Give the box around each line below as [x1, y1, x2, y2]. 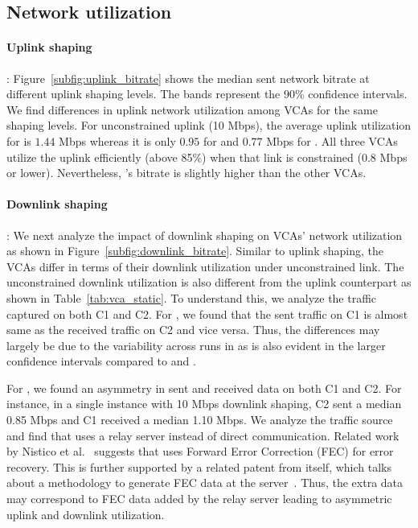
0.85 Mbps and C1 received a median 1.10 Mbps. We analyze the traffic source [6, 411, 393, 428]
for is [6, 132, 31, 149]
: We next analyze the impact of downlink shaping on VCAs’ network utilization [6, 226, 403, 243]
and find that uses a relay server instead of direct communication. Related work [6, 427, 400, 443]
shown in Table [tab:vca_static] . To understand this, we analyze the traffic [6, 289, 377, 306]
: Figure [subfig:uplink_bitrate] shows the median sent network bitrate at [6, 69, 370, 86]
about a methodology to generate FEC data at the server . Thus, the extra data [6, 474, 404, 491]
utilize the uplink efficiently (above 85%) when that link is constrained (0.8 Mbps [6, 148, 408, 165]
